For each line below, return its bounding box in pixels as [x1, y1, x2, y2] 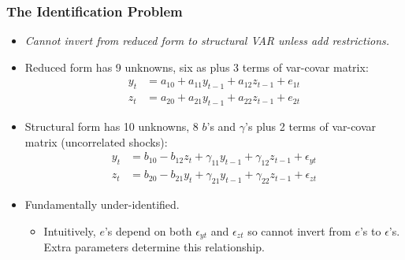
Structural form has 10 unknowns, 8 [24, 118, 199, 135]
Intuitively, [43, 222, 96, 239]
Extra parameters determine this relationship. [43, 238, 265, 254]
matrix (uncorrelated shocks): [24, 133, 168, 150]
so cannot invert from [247, 222, 351, 239]
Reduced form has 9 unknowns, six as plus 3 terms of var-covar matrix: [24, 58, 369, 75]
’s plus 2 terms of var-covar [245, 118, 377, 135]
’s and [206, 118, 236, 135]
